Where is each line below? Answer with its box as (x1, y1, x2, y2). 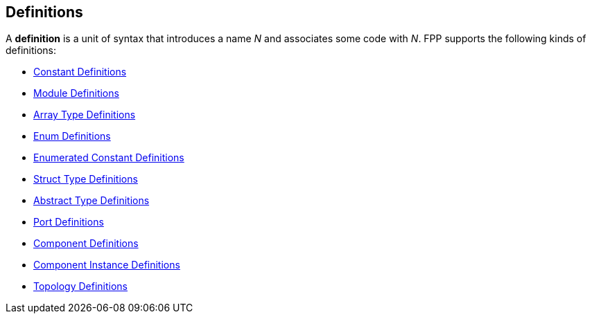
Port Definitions (33, 216, 104, 228)
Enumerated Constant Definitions (33, 152, 184, 164)
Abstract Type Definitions (33, 194, 150, 207)
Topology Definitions (33, 280, 128, 293)
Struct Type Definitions (33, 173, 138, 185)
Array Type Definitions (33, 109, 136, 121)
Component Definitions (33, 237, 139, 250)
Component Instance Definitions (33, 259, 180, 271)
